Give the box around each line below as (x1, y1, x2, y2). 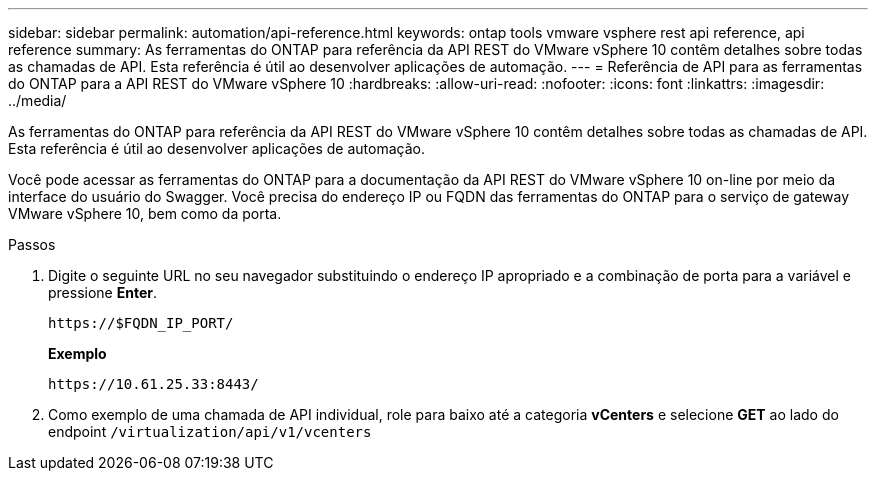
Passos (8, 236, 56, 253)
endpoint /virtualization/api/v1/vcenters (48, 423, 372, 440)
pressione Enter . (48, 284, 158, 301)
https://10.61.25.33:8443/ (48, 376, 259, 392)
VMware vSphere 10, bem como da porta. (8, 205, 282, 222)
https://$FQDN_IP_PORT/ (48, 315, 234, 331)
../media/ (8, 92, 67, 109)
